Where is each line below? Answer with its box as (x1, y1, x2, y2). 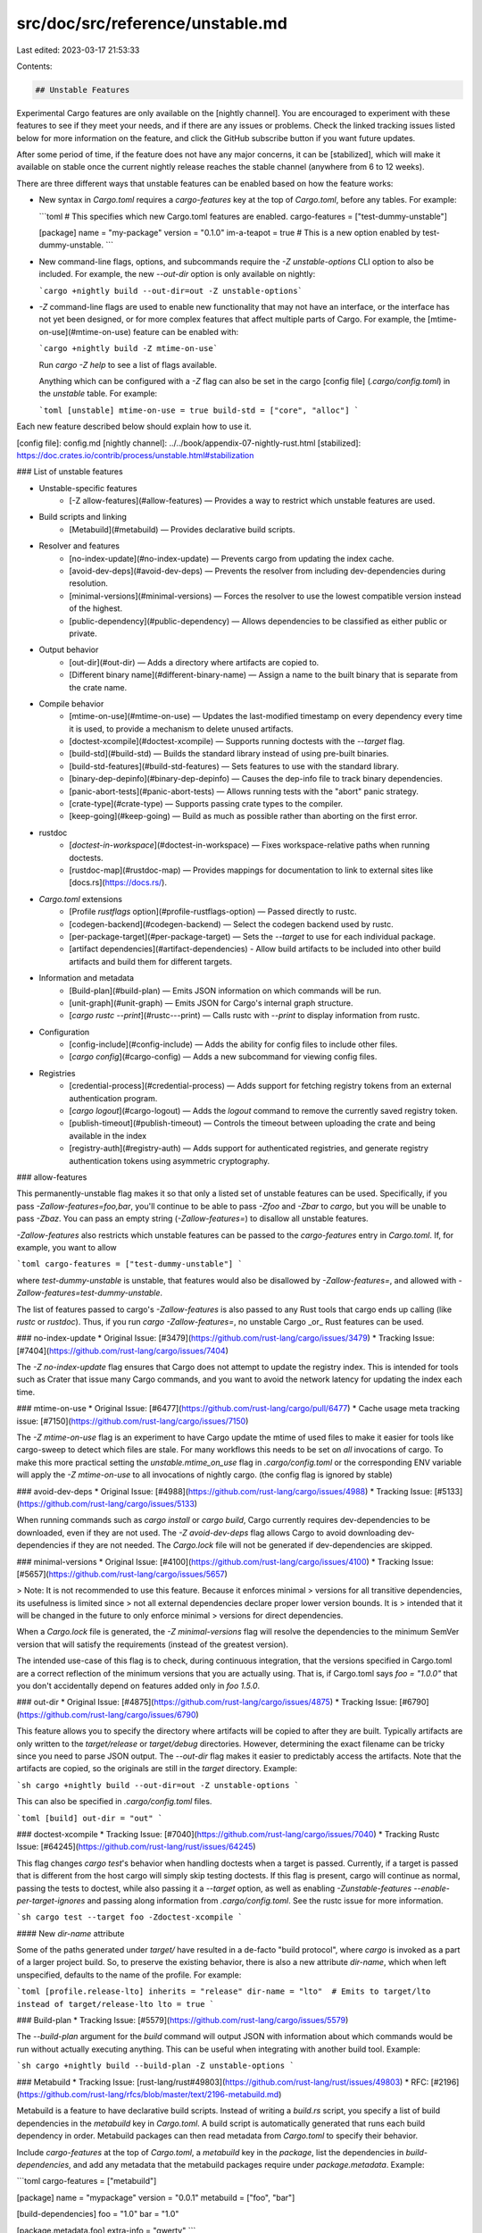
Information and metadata (38, 973, 134, 983)
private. (69, 628, 97, 639)
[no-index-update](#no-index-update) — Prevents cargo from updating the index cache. (69, 553, 395, 564)
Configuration (38, 1026, 90, 1037)
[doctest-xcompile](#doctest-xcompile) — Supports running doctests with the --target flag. (69, 736, 405, 747)
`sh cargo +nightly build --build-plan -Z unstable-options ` (16, 2061, 295, 2071)
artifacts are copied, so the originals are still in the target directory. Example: (16, 1763, 298, 1774)
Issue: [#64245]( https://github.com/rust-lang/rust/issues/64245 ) (16, 1841, 256, 1852)
